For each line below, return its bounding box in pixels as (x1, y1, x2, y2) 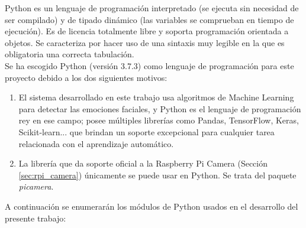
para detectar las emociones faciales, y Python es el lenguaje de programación (18, 102, 301, 115)
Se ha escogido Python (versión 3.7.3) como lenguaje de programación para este (5, 59, 294, 71)
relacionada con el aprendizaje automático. (18, 137, 174, 149)
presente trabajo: (5, 211, 66, 224)
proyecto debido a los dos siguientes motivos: (5, 71, 168, 83)
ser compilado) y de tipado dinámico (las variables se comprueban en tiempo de (5, 13, 294, 25)
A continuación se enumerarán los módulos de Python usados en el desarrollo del (5, 200, 298, 212)
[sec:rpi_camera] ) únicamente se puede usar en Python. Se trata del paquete (18, 168, 297, 181)
